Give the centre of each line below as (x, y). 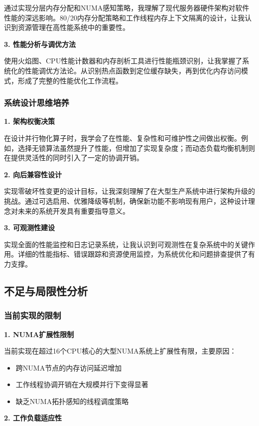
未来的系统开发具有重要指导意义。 (73, 211)
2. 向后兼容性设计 (33, 174)
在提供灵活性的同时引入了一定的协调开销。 (74, 158)
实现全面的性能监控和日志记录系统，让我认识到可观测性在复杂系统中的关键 (126, 244)
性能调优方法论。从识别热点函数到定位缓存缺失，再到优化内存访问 (133, 70)
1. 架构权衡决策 (29, 121)
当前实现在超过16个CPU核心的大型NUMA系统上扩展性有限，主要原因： (120, 351)
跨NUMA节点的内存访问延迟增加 (69, 367)
